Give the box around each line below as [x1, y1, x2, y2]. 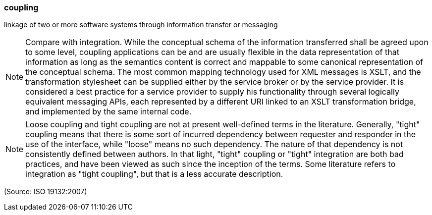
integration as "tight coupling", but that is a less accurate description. [25, 169, 283, 179]
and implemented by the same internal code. [25, 107, 192, 117]
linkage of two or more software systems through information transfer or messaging [4, 20, 278, 29]
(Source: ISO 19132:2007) [4, 187, 87, 196]
